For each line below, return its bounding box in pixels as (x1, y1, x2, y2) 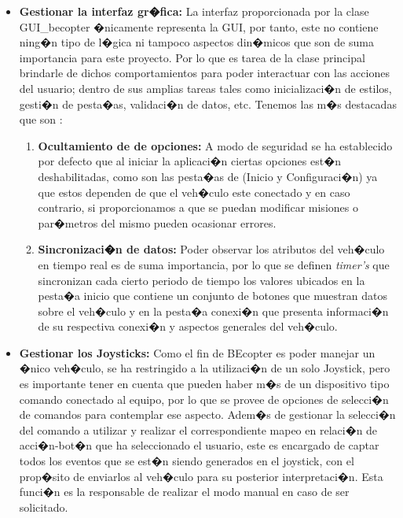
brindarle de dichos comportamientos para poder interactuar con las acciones (19, 65, 390, 81)
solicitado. (19, 498, 68, 515)
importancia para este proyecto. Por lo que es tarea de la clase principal (19, 49, 365, 65)
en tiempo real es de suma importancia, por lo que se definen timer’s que (38, 256, 390, 272)
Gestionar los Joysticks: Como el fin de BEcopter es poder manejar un (19, 344, 376, 361)
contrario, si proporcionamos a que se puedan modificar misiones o (38, 199, 358, 216)
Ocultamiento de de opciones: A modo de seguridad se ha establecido (38, 137, 393, 154)
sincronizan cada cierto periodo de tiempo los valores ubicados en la (38, 272, 365, 288)
